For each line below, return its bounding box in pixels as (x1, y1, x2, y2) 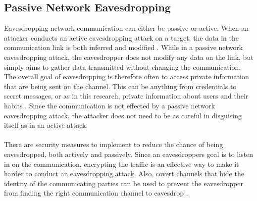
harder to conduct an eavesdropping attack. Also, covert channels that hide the (4, 168, 244, 179)
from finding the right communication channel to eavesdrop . (4, 188, 188, 198)
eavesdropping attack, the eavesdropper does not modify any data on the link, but (4, 51, 254, 62)
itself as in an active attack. (4, 120, 88, 130)
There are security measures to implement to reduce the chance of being (4, 139, 223, 150)
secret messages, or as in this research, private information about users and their (4, 91, 249, 101)
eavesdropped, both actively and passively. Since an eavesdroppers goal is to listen (4, 149, 254, 159)
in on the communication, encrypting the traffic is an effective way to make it (4, 158, 239, 169)
